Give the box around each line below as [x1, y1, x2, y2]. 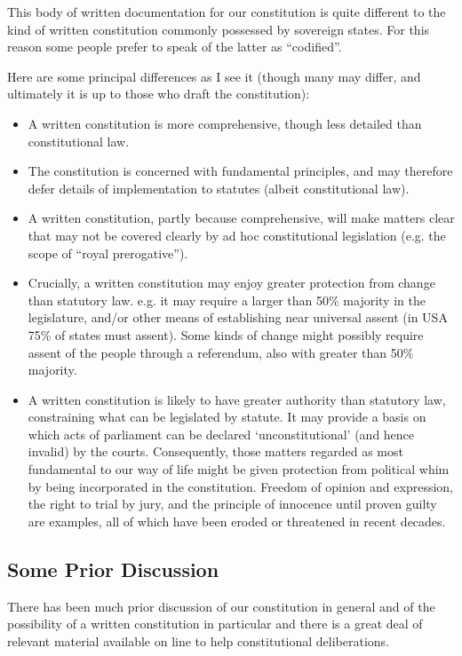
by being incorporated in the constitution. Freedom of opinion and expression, [28, 477, 454, 495]
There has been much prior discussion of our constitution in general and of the [7, 597, 435, 615]
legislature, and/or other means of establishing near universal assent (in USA [28, 308, 448, 327]
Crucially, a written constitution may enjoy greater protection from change [28, 273, 435, 292]
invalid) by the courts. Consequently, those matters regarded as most [28, 442, 403, 461]
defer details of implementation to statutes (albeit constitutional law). [28, 178, 410, 197]
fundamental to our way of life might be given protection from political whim [28, 460, 450, 478]
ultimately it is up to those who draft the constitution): [7, 84, 310, 103]
